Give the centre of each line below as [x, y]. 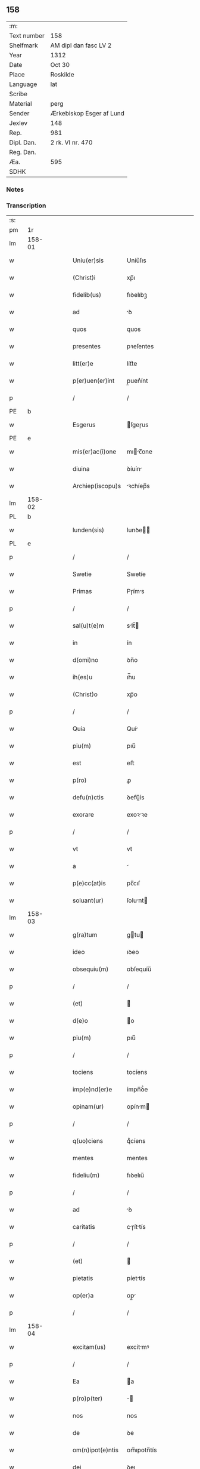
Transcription [26, 206]
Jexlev [18, 123]
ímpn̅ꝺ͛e [137, 1090]
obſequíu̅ [139, 969]
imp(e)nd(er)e [92, 1090]
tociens [83, 1072]
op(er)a [83, 1296]
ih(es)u [82, 677]
